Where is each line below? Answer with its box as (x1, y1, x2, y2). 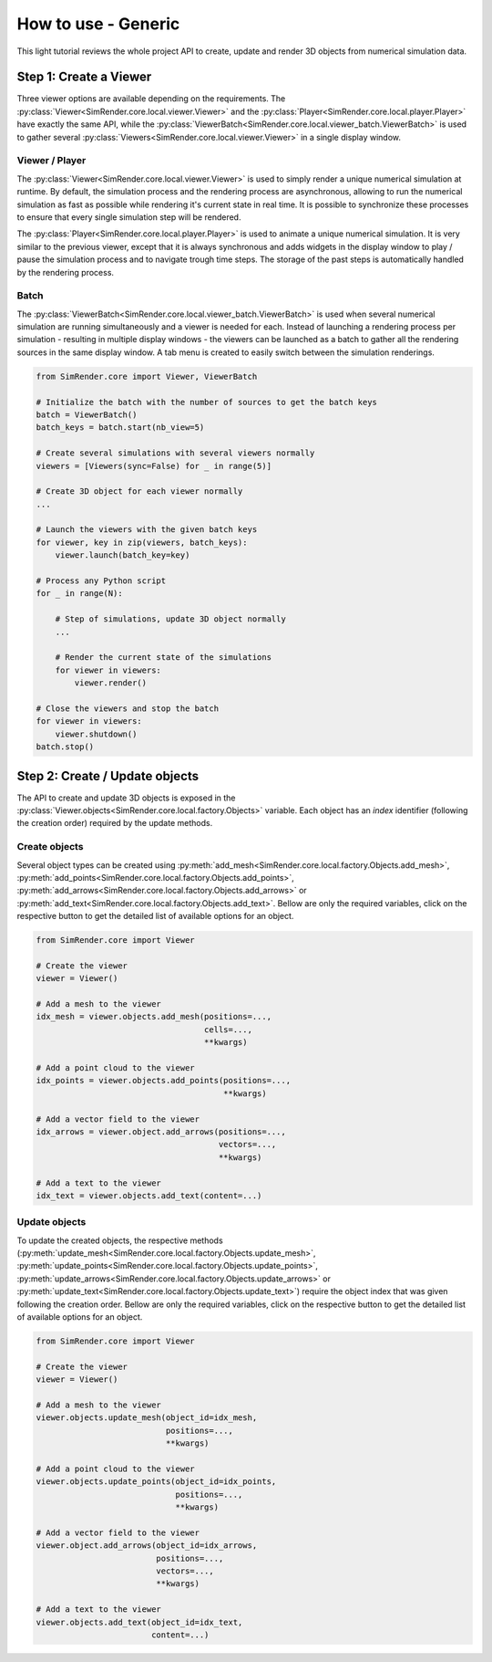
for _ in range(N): (36, 589, 123, 599)
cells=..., (203, 1024, 252, 1035)
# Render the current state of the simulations (55, 653, 272, 663)
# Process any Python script (36, 576, 167, 586)
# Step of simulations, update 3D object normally (55, 614, 286, 624)
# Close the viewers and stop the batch (36, 703, 219, 714)
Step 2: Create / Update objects (16, 768, 200, 784)
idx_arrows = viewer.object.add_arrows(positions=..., (36, 1126, 286, 1136)
